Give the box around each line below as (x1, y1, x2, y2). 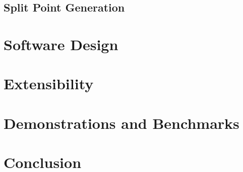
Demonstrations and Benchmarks (4, 112, 239, 133)
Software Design (4, 34, 118, 54)
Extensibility (4, 73, 94, 94)
